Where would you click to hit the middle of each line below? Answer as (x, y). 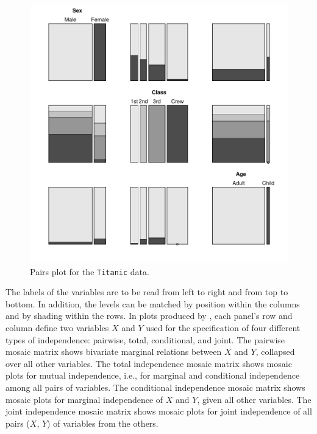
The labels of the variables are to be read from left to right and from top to (147, 292)
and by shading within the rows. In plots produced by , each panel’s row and (149, 316)
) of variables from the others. (103, 423)
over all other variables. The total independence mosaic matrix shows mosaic (149, 363)
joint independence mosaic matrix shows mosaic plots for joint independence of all (159, 411)
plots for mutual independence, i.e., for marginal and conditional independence (153, 375)
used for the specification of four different (223, 328)
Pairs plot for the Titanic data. (90, 271)
